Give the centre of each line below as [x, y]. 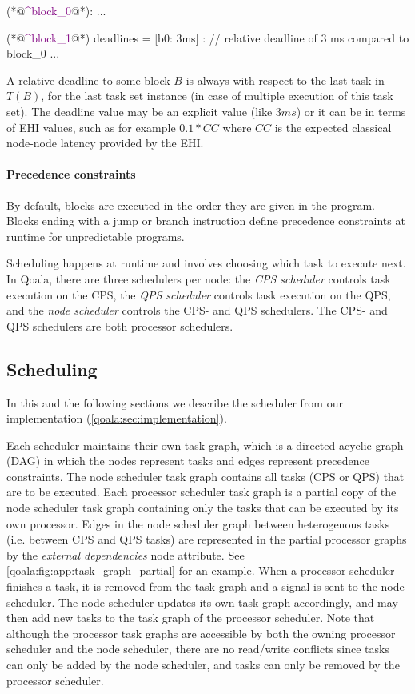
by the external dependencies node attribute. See [126, 554]
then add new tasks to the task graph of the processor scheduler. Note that [191, 618]
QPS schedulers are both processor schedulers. [120, 325]
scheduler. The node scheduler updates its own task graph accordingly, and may [202, 602]
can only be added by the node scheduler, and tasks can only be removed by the [203, 664]
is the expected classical [333, 127]
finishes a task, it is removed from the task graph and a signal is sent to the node [206, 586]
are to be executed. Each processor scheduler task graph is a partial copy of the [202, 492]
